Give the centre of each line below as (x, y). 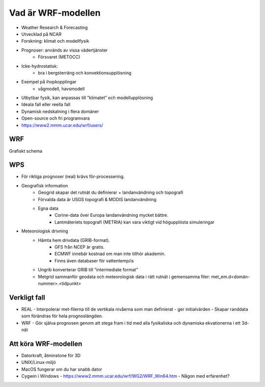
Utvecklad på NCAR (41, 34)
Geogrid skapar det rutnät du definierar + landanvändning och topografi (111, 193)
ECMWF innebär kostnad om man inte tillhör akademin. (110, 254)
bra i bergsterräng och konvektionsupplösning (85, 73)
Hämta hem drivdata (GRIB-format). (74, 240)
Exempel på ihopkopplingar (49, 82)
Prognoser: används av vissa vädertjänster (65, 50)
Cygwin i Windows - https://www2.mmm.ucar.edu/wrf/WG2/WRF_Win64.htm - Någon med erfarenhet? (126, 376)
